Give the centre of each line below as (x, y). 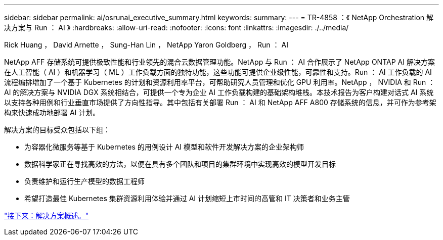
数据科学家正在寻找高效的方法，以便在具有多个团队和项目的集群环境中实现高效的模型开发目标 (180, 164)
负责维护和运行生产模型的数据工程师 (84, 181)
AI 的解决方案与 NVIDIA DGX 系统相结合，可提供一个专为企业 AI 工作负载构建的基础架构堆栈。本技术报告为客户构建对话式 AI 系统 (219, 92)
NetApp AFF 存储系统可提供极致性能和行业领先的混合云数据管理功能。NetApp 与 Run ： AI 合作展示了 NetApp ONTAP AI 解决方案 (219, 62)
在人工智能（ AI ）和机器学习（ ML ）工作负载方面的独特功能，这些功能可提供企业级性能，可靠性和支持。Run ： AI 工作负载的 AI (218, 72)
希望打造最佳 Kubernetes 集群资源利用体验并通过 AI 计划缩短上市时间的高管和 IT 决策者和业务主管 (187, 198)
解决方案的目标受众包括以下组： (57, 130)
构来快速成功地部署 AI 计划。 (52, 112)
